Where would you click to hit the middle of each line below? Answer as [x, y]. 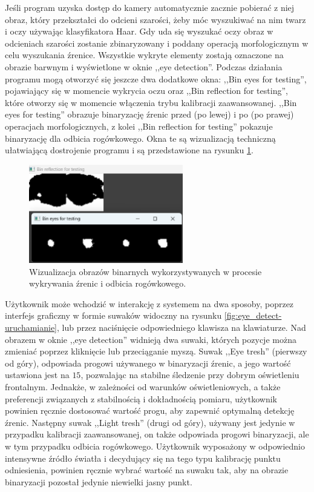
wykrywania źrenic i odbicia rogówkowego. [108, 283]
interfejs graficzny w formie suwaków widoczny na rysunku [113, 315]
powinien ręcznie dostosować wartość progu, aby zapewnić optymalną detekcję [150, 411]
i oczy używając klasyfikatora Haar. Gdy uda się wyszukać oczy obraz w [139, 31]
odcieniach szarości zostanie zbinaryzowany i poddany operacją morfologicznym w [157, 43]
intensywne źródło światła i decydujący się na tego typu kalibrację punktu [143, 458]
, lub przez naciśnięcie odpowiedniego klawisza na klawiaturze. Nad [182, 327]
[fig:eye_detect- [253, 315]
